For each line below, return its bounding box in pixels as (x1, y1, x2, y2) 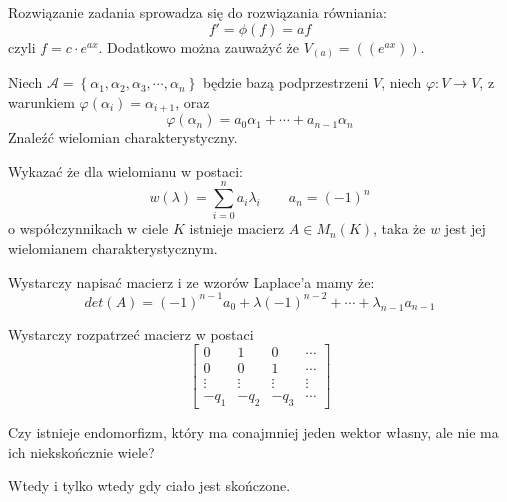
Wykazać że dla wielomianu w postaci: (8, 160, 243, 181)
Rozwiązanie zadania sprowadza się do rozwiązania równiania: (8, 2, 387, 22)
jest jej (444, 218, 486, 239)
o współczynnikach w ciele (8, 218, 169, 239)
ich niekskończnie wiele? (8, 441, 155, 462)
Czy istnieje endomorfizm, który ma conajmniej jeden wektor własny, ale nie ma (8, 422, 499, 443)
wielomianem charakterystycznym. (8, 238, 218, 259)
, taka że (373, 218, 426, 239)
